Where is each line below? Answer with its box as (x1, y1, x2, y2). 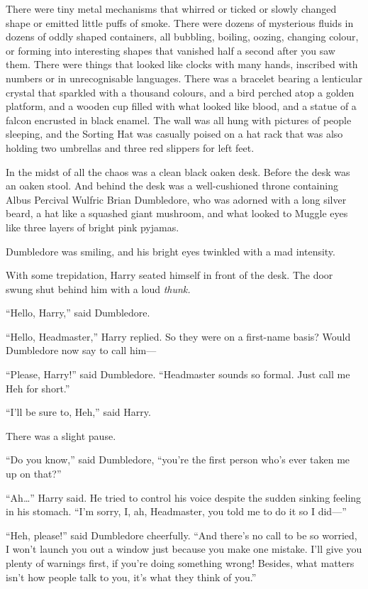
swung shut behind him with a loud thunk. (6, 281, 191, 296)
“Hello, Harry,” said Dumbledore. (6, 305, 150, 320)
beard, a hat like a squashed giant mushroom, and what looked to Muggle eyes (6, 206, 348, 221)
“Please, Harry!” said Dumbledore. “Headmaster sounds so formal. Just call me (6, 367, 350, 382)
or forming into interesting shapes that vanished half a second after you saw (6, 43, 335, 57)
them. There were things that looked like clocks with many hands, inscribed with (6, 57, 358, 72)
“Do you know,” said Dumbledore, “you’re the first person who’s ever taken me (6, 452, 350, 467)
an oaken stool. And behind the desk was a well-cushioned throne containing (6, 178, 338, 193)
